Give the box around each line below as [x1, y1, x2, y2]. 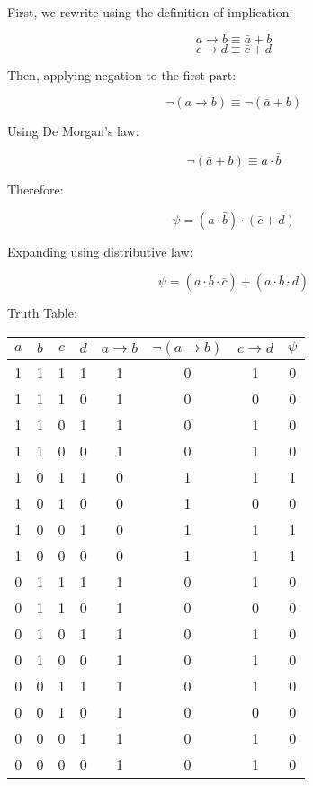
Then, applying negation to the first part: [7, 65, 237, 84]
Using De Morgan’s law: [7, 122, 139, 140]
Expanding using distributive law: [7, 241, 193, 260]
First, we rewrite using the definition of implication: [7, 3, 293, 21]
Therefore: [7, 180, 64, 198]
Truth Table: [7, 303, 77, 322]
